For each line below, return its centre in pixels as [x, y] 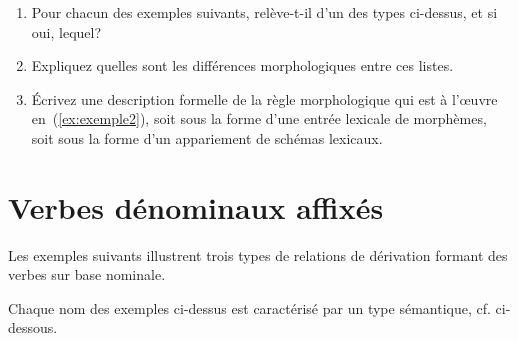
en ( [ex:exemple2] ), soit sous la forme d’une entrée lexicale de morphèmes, [259, 118]
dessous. [33, 327]
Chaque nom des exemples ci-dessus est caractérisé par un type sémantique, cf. [249, 307]
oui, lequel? [66, 31]
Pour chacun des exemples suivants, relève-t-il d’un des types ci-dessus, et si [264, 12]
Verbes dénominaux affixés [196, 206]
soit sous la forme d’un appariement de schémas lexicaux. [207, 137]
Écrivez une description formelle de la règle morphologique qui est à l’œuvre [264, 98]
